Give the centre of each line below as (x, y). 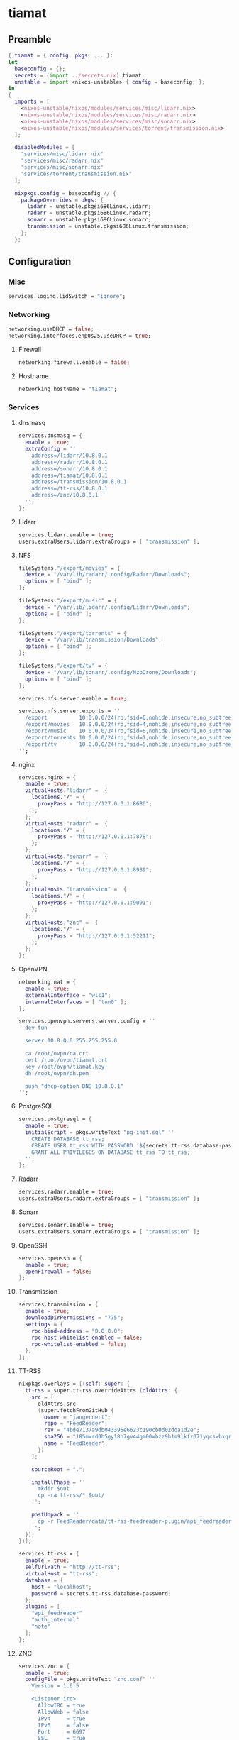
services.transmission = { (58, 1305)
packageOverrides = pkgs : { (62, 200)
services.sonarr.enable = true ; (66, 1226)
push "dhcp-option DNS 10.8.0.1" (74, 1086)
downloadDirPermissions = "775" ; (74, 1318)
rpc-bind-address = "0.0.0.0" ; (78, 1331)
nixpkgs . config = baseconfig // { (65, 193)
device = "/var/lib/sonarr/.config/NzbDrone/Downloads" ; (111, 672)
